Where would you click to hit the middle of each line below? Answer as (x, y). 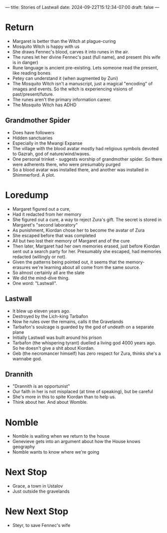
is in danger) (25, 62)
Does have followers (33, 132)
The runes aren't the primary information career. (62, 99)
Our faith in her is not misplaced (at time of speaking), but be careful (83, 392)
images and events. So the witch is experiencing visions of (73, 89)
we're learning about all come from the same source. (86, 267)
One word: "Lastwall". (35, 283)
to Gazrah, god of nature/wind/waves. (51, 154)
